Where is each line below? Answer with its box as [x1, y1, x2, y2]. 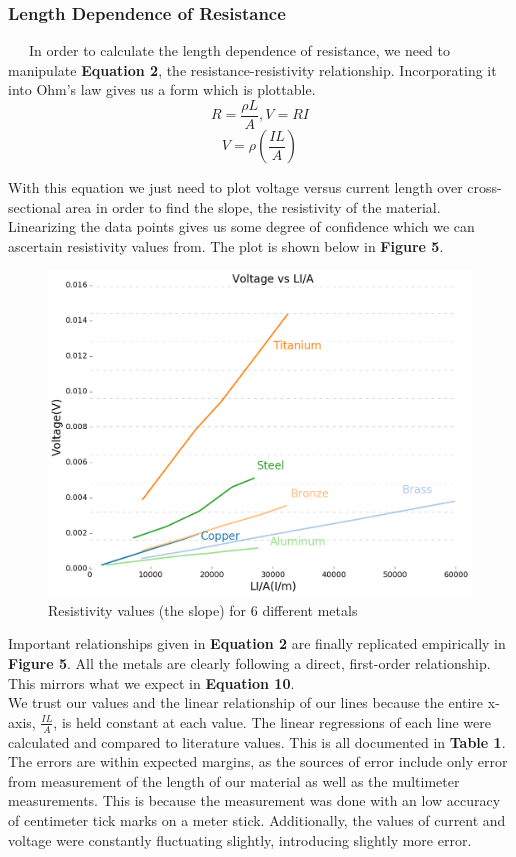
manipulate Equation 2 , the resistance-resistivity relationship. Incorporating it [8, 59, 497, 80]
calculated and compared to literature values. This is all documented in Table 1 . [8, 731, 506, 752]
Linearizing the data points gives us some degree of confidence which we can [8, 216, 475, 237]
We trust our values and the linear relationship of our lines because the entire [8, 692, 484, 713]
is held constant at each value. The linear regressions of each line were [61, 711, 491, 732]
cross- [467, 177, 502, 198]
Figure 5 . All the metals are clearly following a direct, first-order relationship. [8, 653, 491, 674]
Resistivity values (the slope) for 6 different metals [48, 599, 358, 620]
